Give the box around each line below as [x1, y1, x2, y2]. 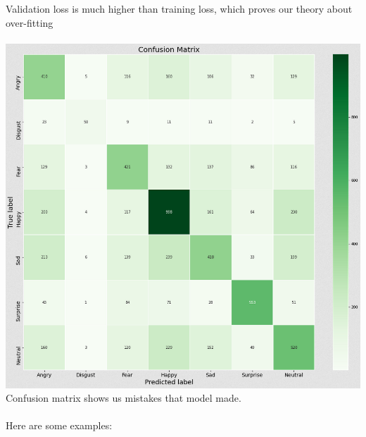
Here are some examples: [6, 418, 113, 433]
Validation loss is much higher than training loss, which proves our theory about [6, 1, 353, 16]
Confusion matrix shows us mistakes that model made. [6, 390, 241, 405]
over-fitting [6, 15, 53, 30]
